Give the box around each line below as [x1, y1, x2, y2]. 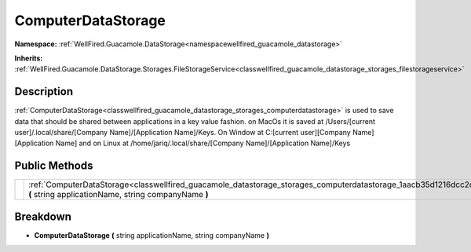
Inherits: [14, 53, 43, 63]
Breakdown [14, 210, 72, 223]
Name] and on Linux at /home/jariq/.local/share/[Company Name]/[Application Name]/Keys [55, 138, 351, 148]
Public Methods [14, 159, 93, 173]
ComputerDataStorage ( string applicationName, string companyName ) [34, 230, 270, 239]
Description [14, 85, 74, 98]
